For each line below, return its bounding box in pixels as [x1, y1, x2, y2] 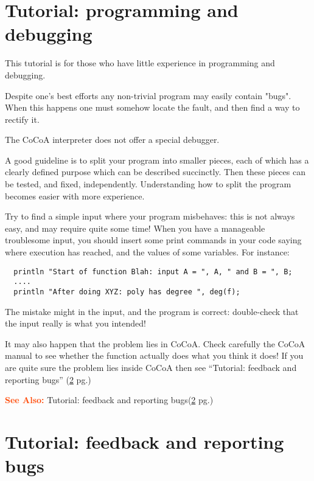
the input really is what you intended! [5, 317, 146, 330]
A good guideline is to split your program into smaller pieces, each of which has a [5, 153, 309, 166]
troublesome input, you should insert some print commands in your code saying [5, 234, 302, 246]
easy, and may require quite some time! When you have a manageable [5, 221, 265, 234]
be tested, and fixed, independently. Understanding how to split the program [5, 178, 291, 190]
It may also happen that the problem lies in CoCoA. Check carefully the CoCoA [5, 337, 305, 350]
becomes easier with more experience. [5, 189, 145, 202]
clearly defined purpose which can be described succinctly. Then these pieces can [5, 165, 305, 178]
